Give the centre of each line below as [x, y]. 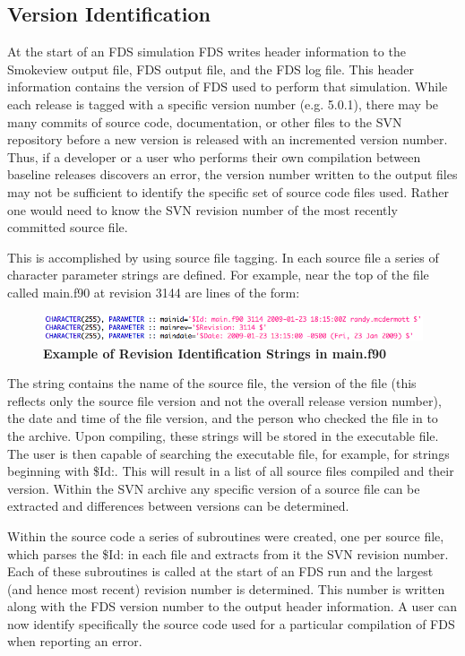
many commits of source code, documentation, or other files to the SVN [205, 121]
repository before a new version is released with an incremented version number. [228, 139]
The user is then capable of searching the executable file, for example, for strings [228, 453]
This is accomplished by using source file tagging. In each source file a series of [223, 257]
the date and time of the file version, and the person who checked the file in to [223, 418]
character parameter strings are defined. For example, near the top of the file [218, 275]
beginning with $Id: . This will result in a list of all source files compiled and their [231, 471]
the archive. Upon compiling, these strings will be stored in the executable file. [223, 435]
